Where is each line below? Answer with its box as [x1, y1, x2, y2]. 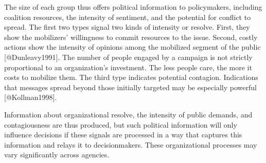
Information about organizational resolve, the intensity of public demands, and [4, 109, 253, 119]
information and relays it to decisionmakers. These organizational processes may [4, 139, 257, 150]
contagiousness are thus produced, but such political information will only [4, 119, 237, 130]
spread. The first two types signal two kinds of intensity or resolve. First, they [4, 22, 250, 32]
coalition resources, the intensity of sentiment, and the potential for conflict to [4, 11, 251, 22]
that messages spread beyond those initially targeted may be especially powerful [4, 81, 257, 92]
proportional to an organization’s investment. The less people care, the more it [4, 62, 252, 72]
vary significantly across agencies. [4, 149, 110, 160]
